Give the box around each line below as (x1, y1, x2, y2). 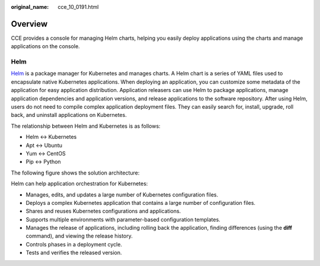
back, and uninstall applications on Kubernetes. (11, 112, 127, 119)
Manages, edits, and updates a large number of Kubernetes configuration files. (25, 191, 219, 198)
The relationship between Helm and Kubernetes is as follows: (11, 122, 161, 129)
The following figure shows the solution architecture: (11, 169, 140, 176)
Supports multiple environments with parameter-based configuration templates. (25, 216, 220, 223)
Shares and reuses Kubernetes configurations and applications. (25, 208, 181, 215)
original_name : (11, 4, 49, 10)
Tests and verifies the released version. (25, 249, 122, 256)
